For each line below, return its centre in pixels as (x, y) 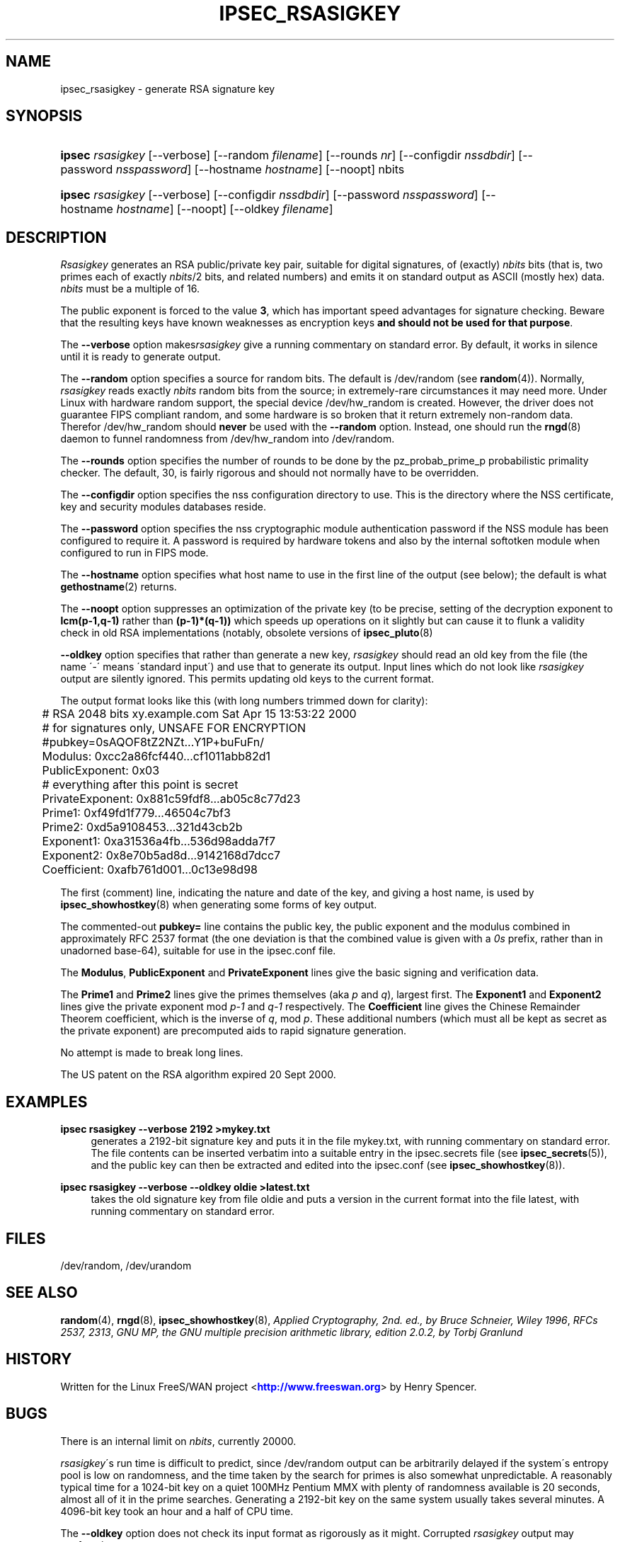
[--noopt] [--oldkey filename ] (255, 209)
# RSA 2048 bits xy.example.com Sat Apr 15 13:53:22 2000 (199, 714)
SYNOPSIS (44, 116)
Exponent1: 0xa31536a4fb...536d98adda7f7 (159, 841)
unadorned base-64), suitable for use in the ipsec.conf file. (198, 951)
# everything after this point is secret (140, 785)
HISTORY (39, 1359)
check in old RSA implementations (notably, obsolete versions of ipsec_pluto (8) (247, 633)
